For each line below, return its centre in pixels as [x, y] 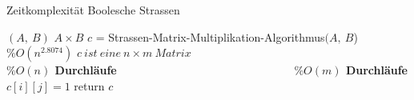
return [89, 85]
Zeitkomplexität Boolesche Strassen [93, 10]
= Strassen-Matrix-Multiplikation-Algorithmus [210, 36]
